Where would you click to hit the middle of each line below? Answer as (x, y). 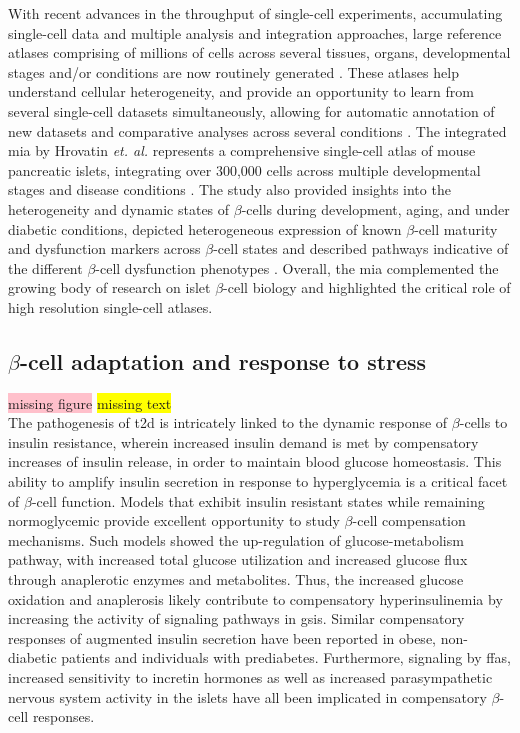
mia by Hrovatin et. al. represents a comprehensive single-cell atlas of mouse (242, 150)
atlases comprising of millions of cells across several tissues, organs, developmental (259, 52)
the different (45, 267)
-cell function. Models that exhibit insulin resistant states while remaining (258, 500)
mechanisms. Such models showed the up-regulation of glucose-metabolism (236, 539)
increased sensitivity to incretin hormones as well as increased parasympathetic (250, 677)
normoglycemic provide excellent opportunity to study (174, 520)
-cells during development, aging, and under (375, 208)
